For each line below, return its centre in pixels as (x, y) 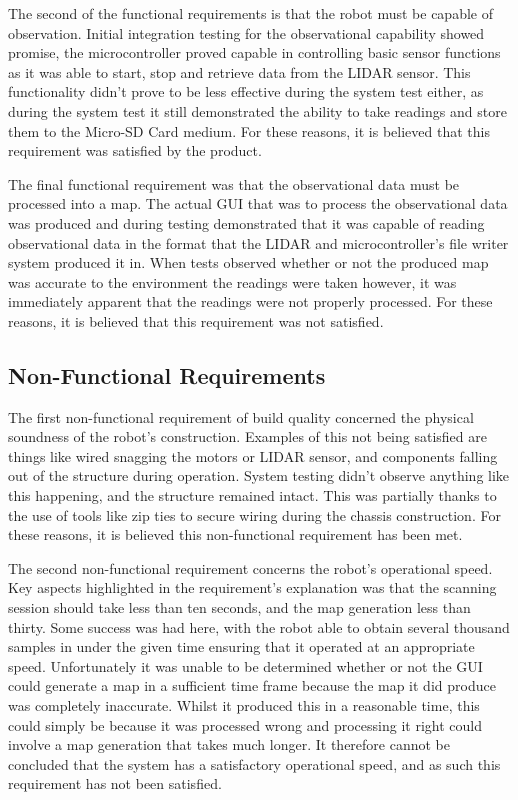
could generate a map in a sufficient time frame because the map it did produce (252, 685)
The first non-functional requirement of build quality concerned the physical (241, 416)
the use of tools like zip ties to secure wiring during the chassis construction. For (254, 514)
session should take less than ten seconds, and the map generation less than (239, 607)
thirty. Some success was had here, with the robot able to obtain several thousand (259, 626)
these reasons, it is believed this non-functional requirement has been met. (235, 534)
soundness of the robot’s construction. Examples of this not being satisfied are (247, 436)
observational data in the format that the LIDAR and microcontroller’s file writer (258, 242)
